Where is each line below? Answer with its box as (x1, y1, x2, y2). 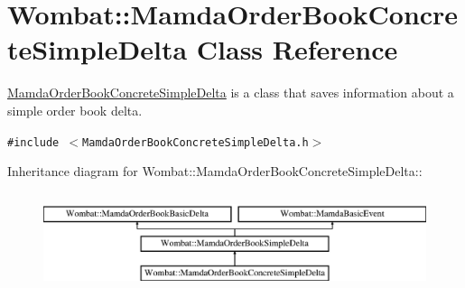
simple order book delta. (7, 100, 143, 119)
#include (7, 135, 60, 149)
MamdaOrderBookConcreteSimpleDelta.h (82, 135, 309, 149)
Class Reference (196, 31, 398, 68)
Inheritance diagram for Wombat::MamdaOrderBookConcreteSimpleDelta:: (7, 162, 423, 181)
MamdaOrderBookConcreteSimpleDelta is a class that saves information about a (7, 83, 454, 102)
